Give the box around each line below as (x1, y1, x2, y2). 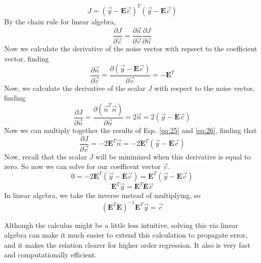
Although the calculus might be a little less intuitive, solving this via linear (4, 219, 239, 230)
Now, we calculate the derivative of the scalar (4, 82, 146, 93)
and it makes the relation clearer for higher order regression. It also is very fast (4, 239, 250, 250)
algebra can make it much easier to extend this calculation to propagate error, (4, 229, 248, 240)
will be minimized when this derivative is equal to (95, 151, 251, 161)
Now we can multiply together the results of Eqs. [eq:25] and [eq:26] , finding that (4, 125, 257, 135)
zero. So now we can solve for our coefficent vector (4, 161, 161, 172)
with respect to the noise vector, (154, 82, 255, 93)
